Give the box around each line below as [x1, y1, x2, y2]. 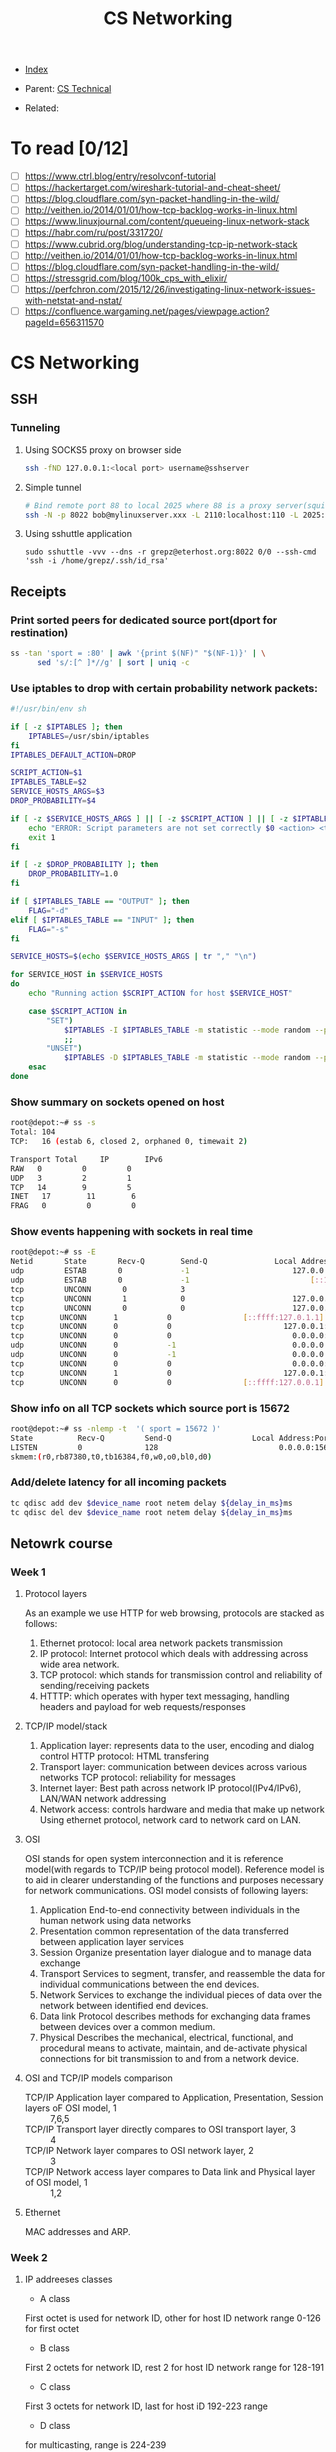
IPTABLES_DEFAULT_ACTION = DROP [10, 750, 137, 760]
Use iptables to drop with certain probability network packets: [10, 681, 318, 695]
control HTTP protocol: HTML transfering [39, 1750, 210, 1762]
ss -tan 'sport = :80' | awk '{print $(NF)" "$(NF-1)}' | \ [10, 648, 267, 659]
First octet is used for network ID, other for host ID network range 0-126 [24, 2312, 322, 2324]
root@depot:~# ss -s [10, 1118, 97, 1128]
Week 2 [10, 2251, 48, 2265]
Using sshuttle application [24, 528, 133, 540]
